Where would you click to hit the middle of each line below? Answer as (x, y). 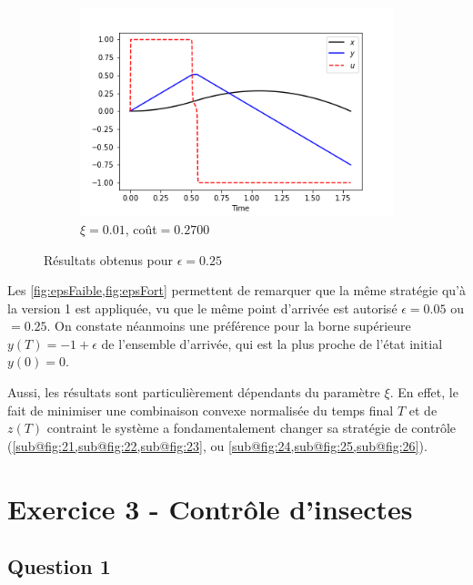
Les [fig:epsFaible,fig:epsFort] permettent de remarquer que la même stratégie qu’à (236, 290)
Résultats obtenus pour (109, 259)
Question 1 (59, 566)
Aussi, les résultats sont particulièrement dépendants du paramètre (194, 392)
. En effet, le (424, 392)
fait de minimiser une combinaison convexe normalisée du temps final (201, 410)
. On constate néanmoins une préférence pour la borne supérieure (229, 326)
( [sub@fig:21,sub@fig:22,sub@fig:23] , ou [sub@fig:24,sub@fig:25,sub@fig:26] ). (217, 445)
